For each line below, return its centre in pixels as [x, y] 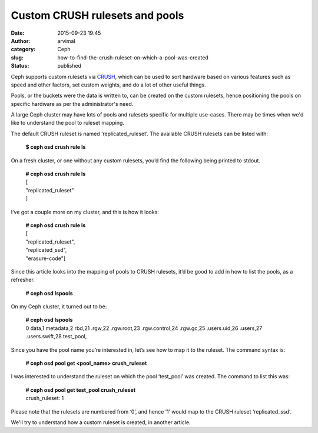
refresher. [23, 280]
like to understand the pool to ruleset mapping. [68, 123]
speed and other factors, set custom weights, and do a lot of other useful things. [108, 85]
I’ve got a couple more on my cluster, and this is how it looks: [85, 212]
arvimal [67, 41]
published [69, 66]
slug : [17, 57]
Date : [18, 33]
